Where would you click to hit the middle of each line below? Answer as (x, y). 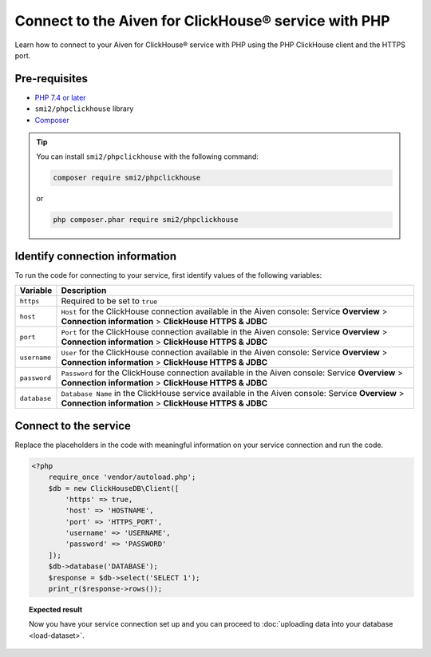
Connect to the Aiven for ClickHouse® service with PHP (202, 21)
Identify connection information (96, 256)
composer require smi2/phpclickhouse (127, 178)
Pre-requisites (51, 79)
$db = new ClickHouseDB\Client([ (114, 488)
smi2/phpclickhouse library (84, 109)
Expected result (56, 610)
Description (84, 291)
